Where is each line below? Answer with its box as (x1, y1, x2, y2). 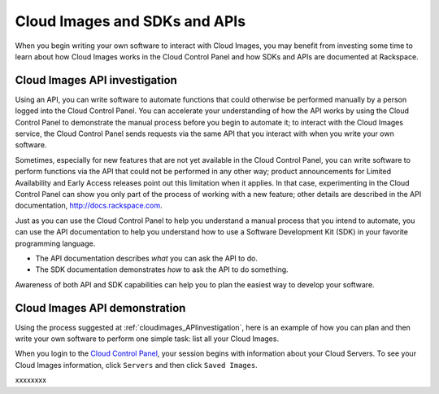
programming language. (15, 239, 96, 248)
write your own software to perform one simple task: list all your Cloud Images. (15, 334, 280, 344)
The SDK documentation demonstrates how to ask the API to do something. (35, 265, 289, 274)
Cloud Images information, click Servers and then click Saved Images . (15, 360, 258, 370)
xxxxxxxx (15, 375, 47, 385)
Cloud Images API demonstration (15, 301, 186, 315)
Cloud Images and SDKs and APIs (15, 12, 246, 30)
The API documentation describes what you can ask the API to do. (35, 253, 258, 263)
